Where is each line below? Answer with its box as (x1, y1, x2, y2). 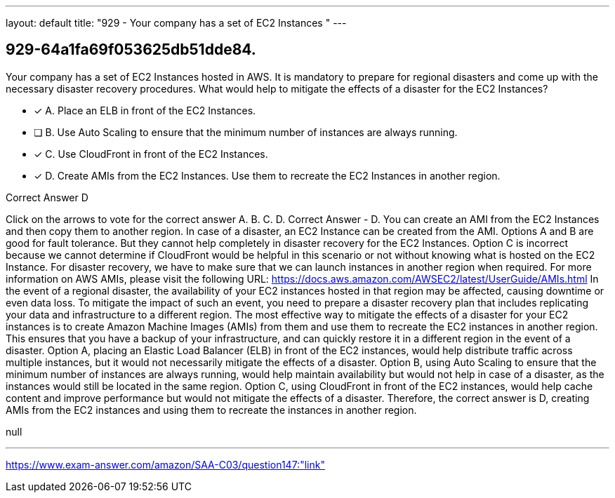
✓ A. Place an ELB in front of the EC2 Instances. (34, 104, 256, 116)
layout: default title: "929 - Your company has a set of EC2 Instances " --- (6, 17, 347, 29)
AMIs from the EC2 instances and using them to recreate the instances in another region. (6, 403, 417, 416)
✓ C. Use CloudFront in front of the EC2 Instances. (34, 147, 268, 160)
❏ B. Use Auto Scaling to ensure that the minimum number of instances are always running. (34, 126, 458, 138)
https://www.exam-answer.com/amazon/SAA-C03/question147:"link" (6, 458, 325, 471)
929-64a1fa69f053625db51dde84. (6, 41, 256, 59)
